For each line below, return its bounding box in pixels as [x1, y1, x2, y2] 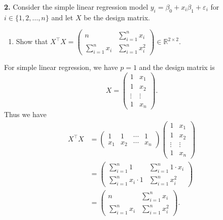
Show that [16, 36, 48, 47]
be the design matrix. [84, 12, 150, 22]
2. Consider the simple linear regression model [4, 2, 148, 12]
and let [51, 12, 73, 22]
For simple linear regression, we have [4, 62, 118, 72]
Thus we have [4, 109, 47, 120]
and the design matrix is [139, 62, 215, 72]
